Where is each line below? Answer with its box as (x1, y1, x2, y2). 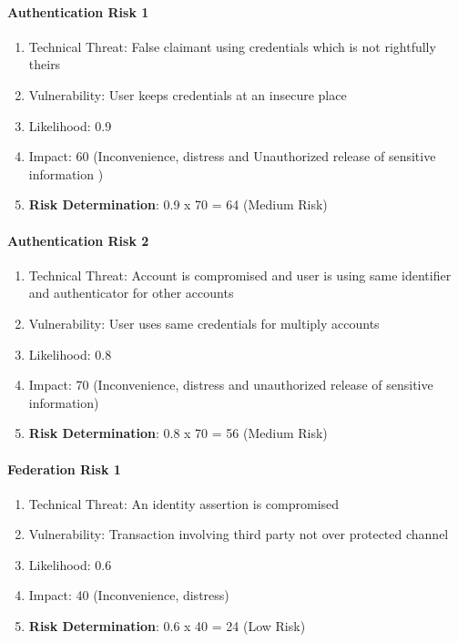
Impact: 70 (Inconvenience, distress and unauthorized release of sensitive (28, 375, 433, 394)
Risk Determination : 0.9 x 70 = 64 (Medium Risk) (28, 195, 328, 214)
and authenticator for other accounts (28, 283, 234, 302)
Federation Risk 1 (7, 459, 121, 478)
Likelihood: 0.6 (28, 555, 112, 574)
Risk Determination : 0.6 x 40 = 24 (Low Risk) (28, 617, 306, 636)
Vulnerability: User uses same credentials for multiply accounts (28, 313, 380, 332)
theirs (28, 55, 61, 74)
